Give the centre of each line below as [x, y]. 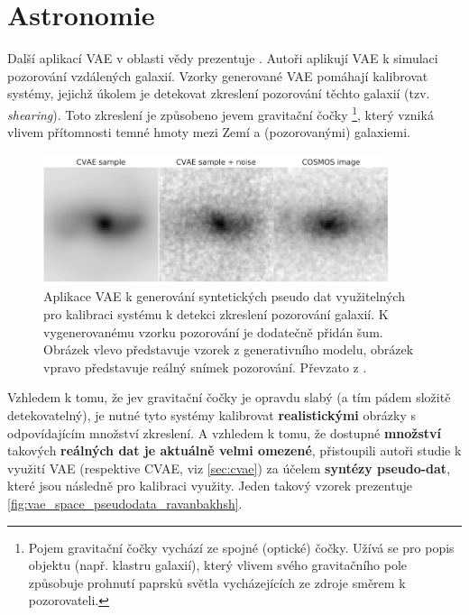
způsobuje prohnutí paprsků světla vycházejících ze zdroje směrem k [217, 582]
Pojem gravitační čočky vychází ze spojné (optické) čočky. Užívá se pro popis [241, 547]
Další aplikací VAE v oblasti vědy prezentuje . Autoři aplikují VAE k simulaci [223, 58]
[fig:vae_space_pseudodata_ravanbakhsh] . [125, 503]
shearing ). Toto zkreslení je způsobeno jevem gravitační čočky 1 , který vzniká [221, 113]
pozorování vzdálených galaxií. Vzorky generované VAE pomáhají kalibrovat [218, 75]
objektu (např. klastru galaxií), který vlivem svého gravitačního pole [217, 565]
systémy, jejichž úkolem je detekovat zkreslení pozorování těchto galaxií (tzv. [219, 93]
